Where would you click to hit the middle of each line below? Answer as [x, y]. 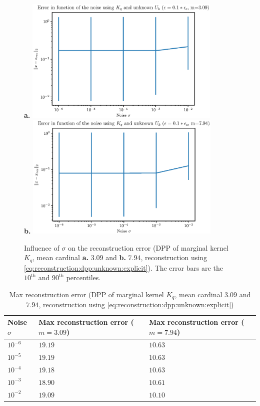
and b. [116, 257]
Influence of [42, 247]
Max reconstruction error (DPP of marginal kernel [86, 294]
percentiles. [83, 277]
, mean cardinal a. [60, 257]
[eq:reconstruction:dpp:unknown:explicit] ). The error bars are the [123, 267]
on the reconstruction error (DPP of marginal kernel [148, 247]
